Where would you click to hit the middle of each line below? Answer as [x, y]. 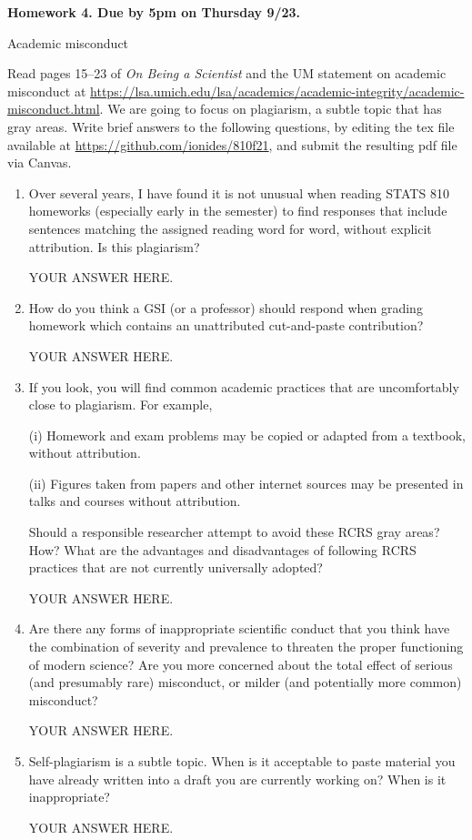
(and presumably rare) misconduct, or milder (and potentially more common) [245, 682]
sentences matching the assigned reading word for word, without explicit [230, 228]
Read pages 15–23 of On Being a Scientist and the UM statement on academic [227, 73]
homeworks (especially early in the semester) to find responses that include [238, 211]
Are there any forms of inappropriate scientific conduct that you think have [239, 628]
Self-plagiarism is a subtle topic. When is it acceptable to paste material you [242, 761]
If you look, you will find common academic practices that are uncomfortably [244, 386]
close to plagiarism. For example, [121, 405]
